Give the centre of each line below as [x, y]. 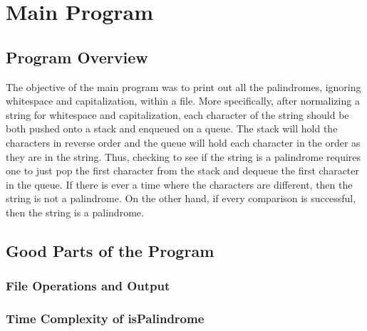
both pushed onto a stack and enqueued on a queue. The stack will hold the [172, 128]
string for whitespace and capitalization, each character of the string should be [177, 114]
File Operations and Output [88, 286]
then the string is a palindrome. [75, 212]
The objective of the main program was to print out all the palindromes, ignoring [183, 86]
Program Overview [77, 57]
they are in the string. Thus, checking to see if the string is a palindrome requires [183, 156]
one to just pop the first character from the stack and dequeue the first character [183, 170]
